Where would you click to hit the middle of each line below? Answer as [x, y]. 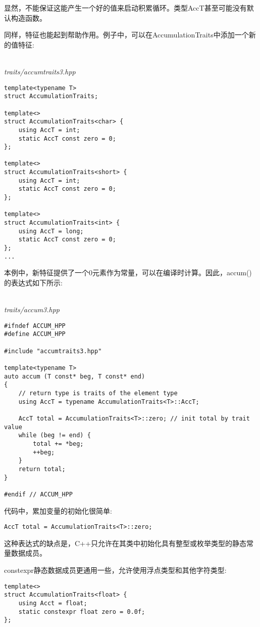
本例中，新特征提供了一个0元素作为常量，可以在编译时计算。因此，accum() [128, 273]
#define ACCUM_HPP [35, 334]
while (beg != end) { [55, 435]
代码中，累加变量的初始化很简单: [58, 510]
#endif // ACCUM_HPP [39, 494]
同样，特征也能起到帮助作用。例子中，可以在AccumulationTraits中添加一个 [126, 35]
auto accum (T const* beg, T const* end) [75, 376]
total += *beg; [58, 444]
